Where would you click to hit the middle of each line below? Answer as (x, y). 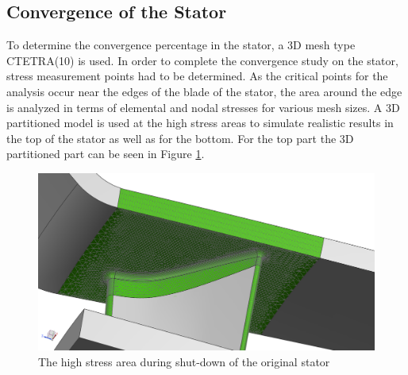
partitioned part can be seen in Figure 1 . (106, 154)
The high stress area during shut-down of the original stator (184, 361)
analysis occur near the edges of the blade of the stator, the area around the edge (204, 91)
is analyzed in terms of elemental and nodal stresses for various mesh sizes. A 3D (203, 107)
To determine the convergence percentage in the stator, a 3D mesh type (181, 45)
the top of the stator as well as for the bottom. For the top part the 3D (180, 138)
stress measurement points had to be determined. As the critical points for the (197, 76)
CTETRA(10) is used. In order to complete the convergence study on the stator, (202, 60)
